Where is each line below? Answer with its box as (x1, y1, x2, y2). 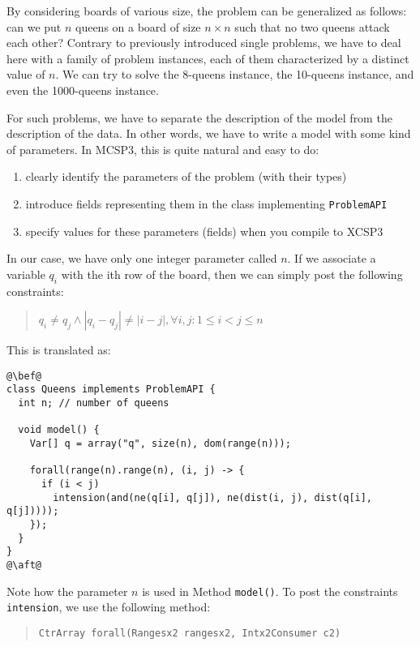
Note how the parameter (6, 582, 128, 599)
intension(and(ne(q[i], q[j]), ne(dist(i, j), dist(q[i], (53, 491, 373, 503)
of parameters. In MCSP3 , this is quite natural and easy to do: (6, 140, 319, 157)
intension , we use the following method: (6, 598, 211, 615)
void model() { (18, 424, 100, 436)
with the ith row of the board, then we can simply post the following (61, 265, 403, 282)
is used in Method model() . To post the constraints (142, 582, 398, 599)
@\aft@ (6, 559, 41, 571)
